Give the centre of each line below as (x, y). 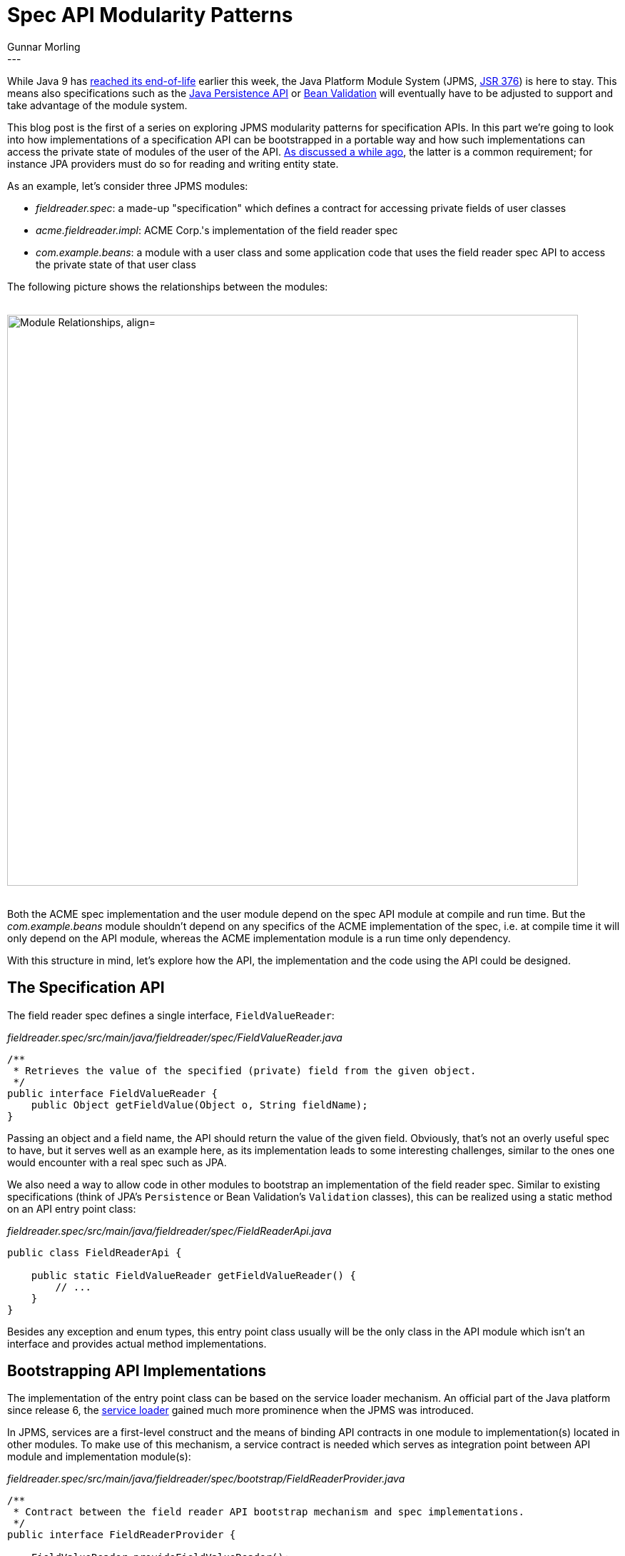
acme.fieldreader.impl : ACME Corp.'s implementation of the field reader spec (217, 230)
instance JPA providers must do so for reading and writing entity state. (173, 163)
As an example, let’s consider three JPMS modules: (128, 186)
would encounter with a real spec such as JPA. (117, 1162)
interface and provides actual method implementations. (137, 1343)
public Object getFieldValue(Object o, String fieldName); (199, 1105)
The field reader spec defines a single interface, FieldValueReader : (171, 1015)
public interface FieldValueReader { (113, 1093)
